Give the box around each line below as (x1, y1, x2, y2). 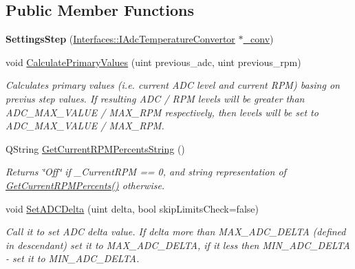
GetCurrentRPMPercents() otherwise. (6, 177, 165, 192)
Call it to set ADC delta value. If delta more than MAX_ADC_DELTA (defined (6, 224, 346, 239)
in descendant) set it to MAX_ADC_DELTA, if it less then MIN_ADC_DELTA (6, 237, 350, 252)
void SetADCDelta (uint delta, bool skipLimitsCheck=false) (6, 201, 259, 215)
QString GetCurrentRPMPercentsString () (6, 141, 185, 155)
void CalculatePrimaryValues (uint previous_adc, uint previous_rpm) (6, 54, 301, 69)
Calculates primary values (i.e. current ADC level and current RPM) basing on (6, 78, 340, 92)
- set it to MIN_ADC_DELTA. (6, 251, 140, 266)
